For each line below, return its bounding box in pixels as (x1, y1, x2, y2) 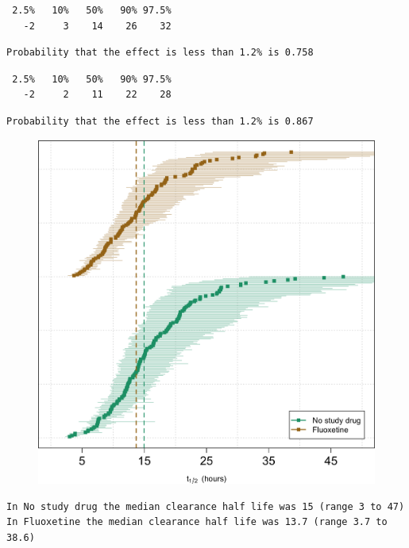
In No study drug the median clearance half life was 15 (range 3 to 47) (6, 500, 405, 512)
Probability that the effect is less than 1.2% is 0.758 (6, 47, 314, 59)
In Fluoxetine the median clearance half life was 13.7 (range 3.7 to (6, 516, 388, 528)
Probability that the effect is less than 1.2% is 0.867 (6, 115, 314, 127)
